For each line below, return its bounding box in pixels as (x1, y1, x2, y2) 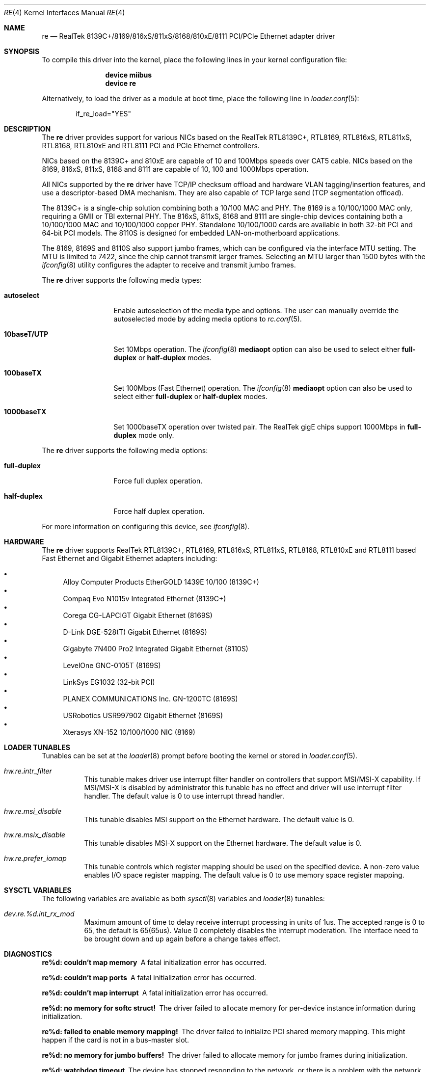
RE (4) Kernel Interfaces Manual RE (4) (4, 8, 125, 17)
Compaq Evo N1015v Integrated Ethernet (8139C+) (63, 594, 226, 603)
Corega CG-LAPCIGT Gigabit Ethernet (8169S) (63, 611, 213, 619)
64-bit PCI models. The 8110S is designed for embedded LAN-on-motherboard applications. (42, 229, 340, 237)
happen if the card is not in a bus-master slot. (42, 1036, 189, 1044)
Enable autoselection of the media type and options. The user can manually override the (113, 306, 399, 315)
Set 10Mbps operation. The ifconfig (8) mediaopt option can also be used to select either (113, 345, 400, 353)
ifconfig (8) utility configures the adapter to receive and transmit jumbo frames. (42, 261, 296, 269)
